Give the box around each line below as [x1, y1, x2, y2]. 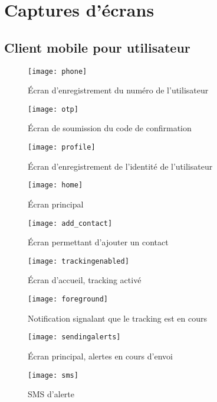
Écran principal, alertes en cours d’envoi [28, 349, 173, 362]
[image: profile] [28, 143, 96, 152]
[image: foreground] [28, 295, 108, 304]
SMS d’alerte [28, 388, 75, 400]
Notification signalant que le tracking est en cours [28, 312, 208, 324]
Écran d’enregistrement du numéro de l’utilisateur [28, 84, 209, 96]
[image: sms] [28, 371, 78, 380]
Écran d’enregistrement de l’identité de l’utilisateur [28, 160, 213, 172]
